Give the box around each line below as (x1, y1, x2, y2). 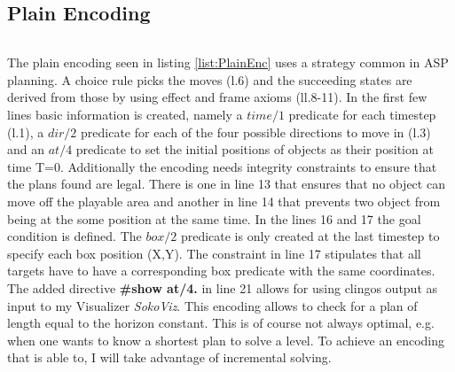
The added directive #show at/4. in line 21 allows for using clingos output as (7, 278, 438, 297)
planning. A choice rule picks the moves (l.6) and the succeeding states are (7, 70, 412, 89)
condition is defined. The (7, 227, 142, 245)
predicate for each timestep (288, 105, 436, 123)
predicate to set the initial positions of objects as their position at (75, 140, 434, 159)
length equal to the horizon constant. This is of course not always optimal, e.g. (7, 314, 435, 332)
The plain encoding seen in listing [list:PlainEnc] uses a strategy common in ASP (7, 53, 449, 72)
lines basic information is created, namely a (7, 105, 243, 123)
